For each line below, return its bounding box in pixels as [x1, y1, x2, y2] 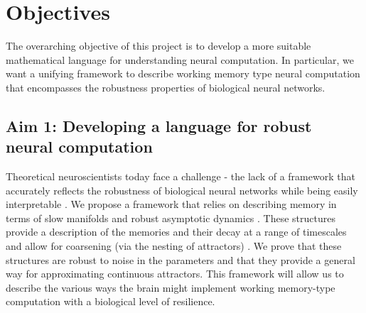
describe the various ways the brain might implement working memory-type [6, 280, 335, 295]
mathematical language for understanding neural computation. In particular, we [6, 52, 354, 67]
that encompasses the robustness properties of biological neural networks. [6, 79, 325, 94]
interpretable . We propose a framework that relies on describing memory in [6, 197, 337, 212]
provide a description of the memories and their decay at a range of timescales [6, 224, 347, 239]
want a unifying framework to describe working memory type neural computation [6, 66, 360, 81]
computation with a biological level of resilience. [6, 294, 215, 309]
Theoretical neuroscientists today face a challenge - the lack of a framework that [6, 169, 355, 184]
